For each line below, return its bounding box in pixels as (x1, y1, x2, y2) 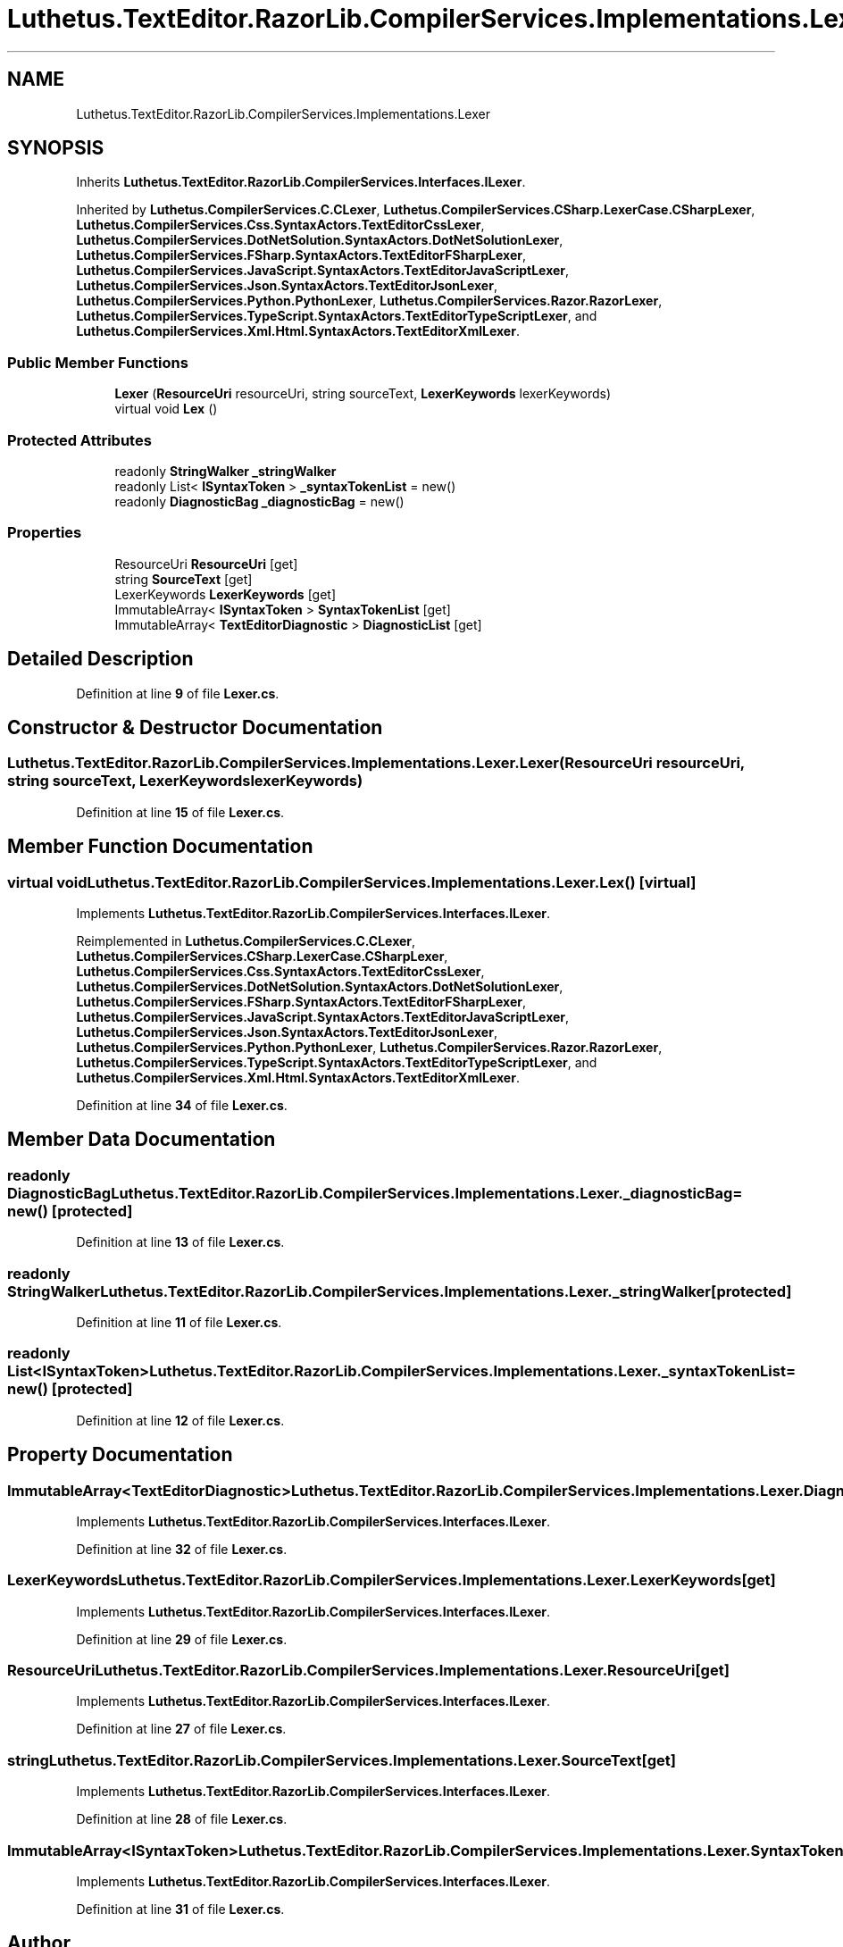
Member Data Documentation (7, 1128, 276, 1151)
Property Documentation (7, 1443, 233, 1467)
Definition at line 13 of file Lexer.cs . (76, 1234, 285, 1250)
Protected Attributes (7, 430, 152, 449)
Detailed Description (7, 648, 194, 671)
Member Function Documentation (7, 835, 313, 858)
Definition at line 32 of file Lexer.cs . (76, 1541, 288, 1557)
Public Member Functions (7, 353, 188, 372)
